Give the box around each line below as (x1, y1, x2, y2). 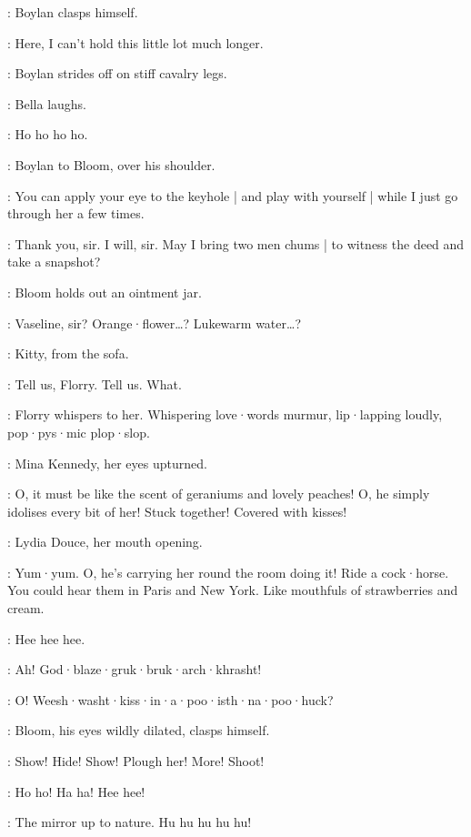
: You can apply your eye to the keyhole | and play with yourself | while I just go (7, 186, 458, 205)
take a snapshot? (7, 252, 101, 271)
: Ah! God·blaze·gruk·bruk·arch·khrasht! (7, 660, 262, 679)
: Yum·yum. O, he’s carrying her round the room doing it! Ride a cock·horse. (7, 562, 449, 581)
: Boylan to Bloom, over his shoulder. (7, 155, 215, 174)
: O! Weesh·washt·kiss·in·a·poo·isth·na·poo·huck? (7, 690, 334, 709)
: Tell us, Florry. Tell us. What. (7, 374, 182, 393)
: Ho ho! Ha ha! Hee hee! (7, 782, 145, 801)
